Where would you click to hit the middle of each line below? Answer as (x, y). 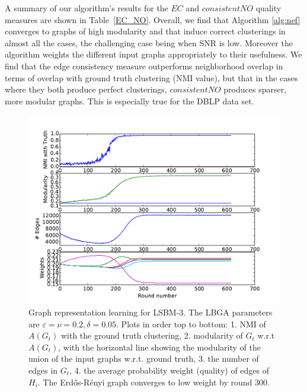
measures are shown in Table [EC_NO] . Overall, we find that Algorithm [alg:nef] (153, 19)
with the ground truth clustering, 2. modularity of (152, 335)
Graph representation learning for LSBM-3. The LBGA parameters (151, 312)
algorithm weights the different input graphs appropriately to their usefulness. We (153, 54)
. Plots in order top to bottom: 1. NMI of (191, 324)
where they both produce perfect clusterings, (86, 89)
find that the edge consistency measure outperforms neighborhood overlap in (144, 66)
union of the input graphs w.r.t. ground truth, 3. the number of (144, 358)
